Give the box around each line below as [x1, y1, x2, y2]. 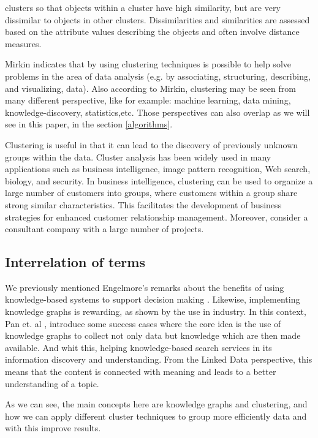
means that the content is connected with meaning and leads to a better [5, 365, 276, 378]
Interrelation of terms [5, 252, 145, 271]
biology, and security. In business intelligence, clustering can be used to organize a [5, 174, 313, 187]
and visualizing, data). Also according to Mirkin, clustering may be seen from [5, 81, 296, 94]
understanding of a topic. [5, 377, 99, 390]
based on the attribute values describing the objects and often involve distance [5, 25, 300, 38]
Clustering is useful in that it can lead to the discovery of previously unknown [5, 138, 298, 151]
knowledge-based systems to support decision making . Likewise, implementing [5, 293, 300, 306]
